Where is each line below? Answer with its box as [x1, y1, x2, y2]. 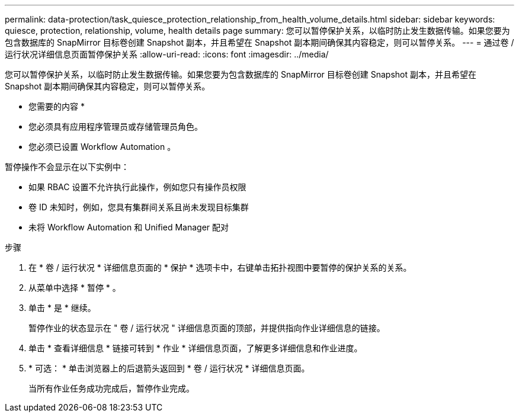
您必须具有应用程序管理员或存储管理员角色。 [28, 121, 203, 131]
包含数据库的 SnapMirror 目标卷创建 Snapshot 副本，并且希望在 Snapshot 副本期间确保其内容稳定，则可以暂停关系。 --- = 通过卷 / [5, 37, 514, 47]
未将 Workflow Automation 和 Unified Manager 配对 [28, 222, 229, 232]
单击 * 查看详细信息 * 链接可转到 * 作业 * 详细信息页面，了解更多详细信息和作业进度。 [28, 343, 363, 353]
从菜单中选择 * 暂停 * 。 [28, 283, 121, 293]
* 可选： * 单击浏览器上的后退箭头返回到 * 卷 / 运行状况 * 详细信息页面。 [28, 363, 310, 373]
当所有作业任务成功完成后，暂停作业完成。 [28, 383, 194, 393]
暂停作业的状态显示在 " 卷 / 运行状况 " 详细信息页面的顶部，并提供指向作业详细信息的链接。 [28, 323, 385, 333]
